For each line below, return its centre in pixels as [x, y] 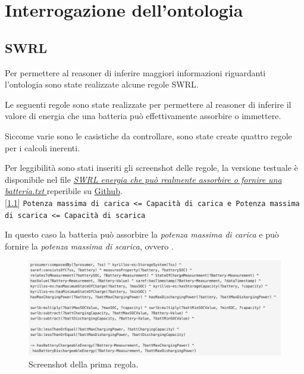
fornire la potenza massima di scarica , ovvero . [89, 246]
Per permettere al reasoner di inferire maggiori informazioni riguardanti [135, 72]
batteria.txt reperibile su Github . [64, 191]
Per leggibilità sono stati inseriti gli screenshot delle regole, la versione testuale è [151, 168]
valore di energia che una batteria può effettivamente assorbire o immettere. [143, 116]
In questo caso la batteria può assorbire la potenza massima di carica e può [142, 234]
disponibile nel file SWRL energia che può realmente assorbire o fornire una [143, 179]
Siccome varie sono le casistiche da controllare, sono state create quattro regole [148, 135]
